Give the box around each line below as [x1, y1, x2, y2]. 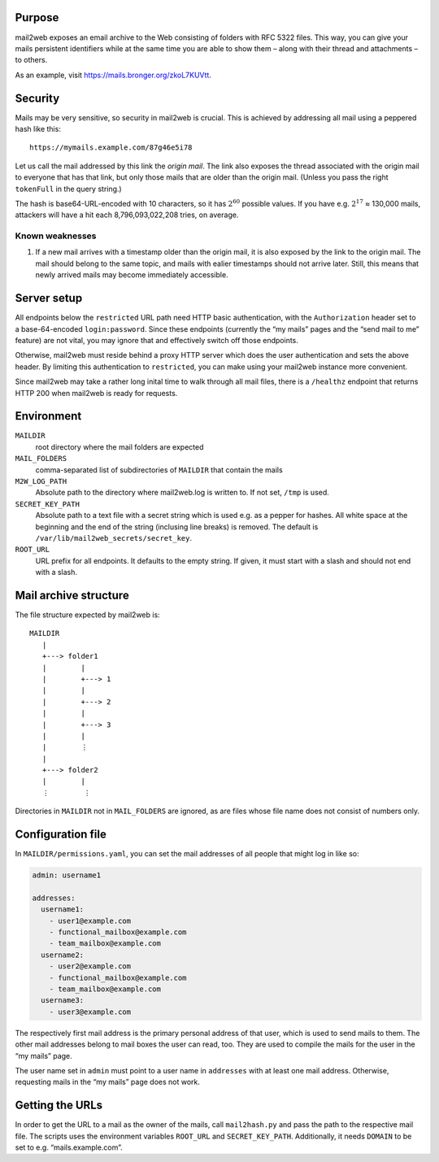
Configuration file [15, 828, 107, 842]
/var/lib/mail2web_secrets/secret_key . [35, 533, 193, 542]
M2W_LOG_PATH [15, 477, 67, 485]
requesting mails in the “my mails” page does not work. [15, 1077, 201, 1087]
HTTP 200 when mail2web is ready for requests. [15, 388, 178, 398]
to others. [15, 55, 48, 65]
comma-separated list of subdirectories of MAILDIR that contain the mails [35, 464, 284, 475]
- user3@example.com [49, 1007, 132, 1016]
